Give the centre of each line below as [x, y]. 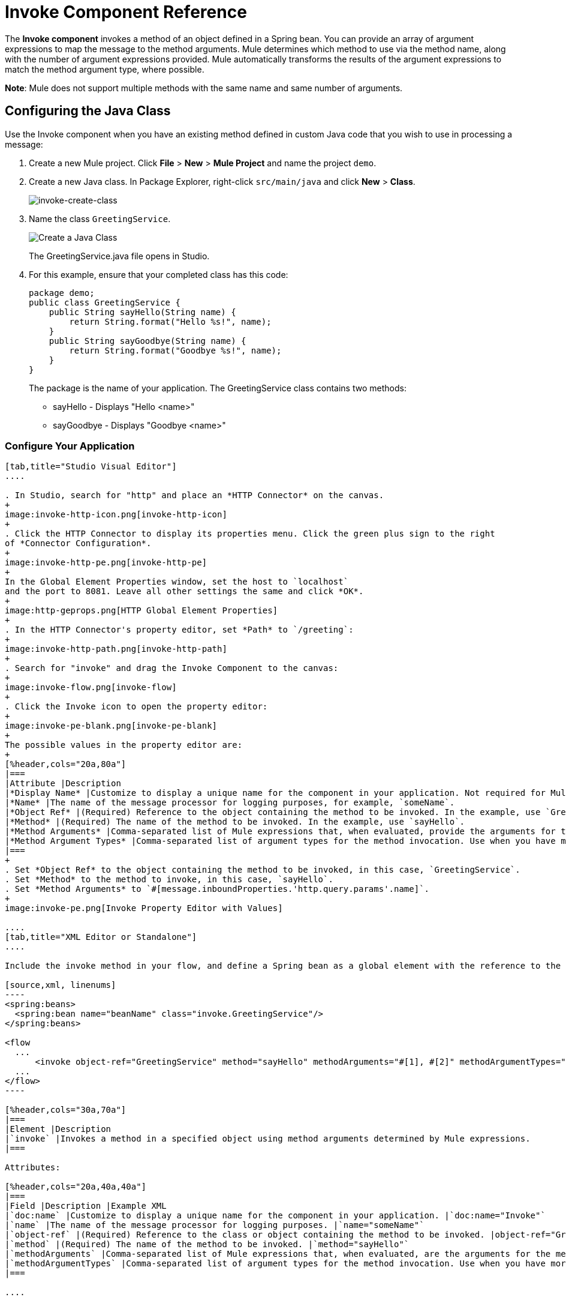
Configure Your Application [70, 446]
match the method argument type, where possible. [105, 69]
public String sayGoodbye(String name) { [147, 341]
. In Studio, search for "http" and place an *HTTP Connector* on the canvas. [195, 495]
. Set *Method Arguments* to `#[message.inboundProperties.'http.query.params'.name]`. [217, 889]
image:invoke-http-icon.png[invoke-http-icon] [116, 515]
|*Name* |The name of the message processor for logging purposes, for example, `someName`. [230, 803]
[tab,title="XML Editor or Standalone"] [101, 937]
